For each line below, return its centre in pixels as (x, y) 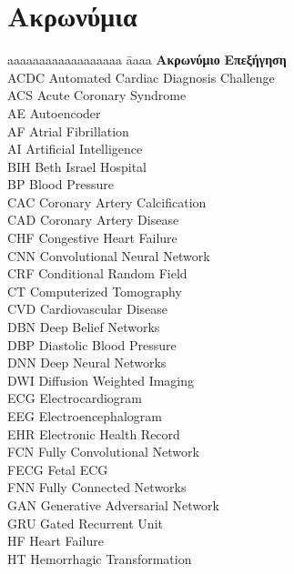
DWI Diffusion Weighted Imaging (101, 380)
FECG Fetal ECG (58, 469)
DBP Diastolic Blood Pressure (92, 344)
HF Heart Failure (56, 541)
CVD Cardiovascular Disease (88, 309)
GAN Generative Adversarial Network (113, 504)
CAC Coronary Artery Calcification (107, 201)
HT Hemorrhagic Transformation (100, 558)
